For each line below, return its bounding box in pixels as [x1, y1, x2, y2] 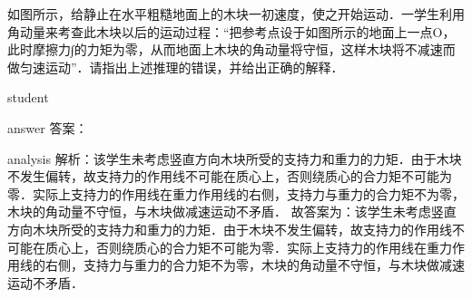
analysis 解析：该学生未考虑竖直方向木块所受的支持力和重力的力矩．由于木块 [7, 149, 462, 168]
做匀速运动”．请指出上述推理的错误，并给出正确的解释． [7, 57, 344, 76]
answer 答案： [7, 118, 88, 137]
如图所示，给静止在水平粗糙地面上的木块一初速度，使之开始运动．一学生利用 [7, 5, 465, 23]
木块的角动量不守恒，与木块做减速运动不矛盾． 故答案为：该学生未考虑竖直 [7, 202, 457, 221]
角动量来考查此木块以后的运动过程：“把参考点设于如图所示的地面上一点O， [7, 22, 456, 41]
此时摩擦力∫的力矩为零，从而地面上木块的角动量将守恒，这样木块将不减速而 [7, 40, 456, 59]
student [7, 88, 49, 107]
